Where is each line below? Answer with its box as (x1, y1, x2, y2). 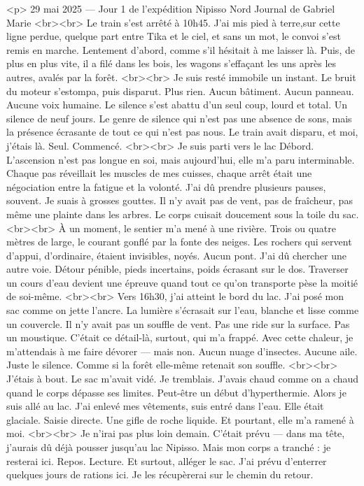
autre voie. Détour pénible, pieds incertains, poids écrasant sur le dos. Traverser (6, 262, 349, 276)
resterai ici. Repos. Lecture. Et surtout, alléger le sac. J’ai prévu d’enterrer (6, 453, 327, 468)
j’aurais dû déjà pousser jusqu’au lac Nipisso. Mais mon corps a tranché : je (6, 440, 331, 454)
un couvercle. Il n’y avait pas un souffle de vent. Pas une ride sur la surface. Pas (6, 316, 350, 331)
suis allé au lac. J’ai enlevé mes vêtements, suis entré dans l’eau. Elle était (6, 399, 324, 413)
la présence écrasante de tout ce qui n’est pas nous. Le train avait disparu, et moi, (6, 124, 358, 139)
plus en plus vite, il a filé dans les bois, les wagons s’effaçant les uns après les (6, 56, 337, 71)
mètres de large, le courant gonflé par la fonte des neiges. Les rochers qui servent (6, 234, 352, 249)
